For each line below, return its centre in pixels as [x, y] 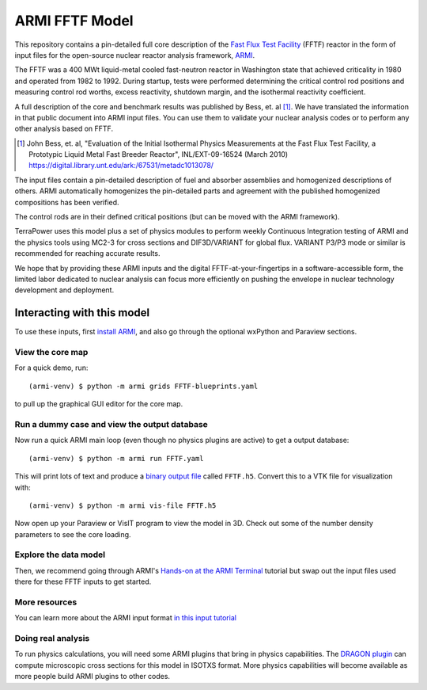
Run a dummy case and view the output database [111, 424]
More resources [46, 602]
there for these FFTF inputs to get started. [83, 581]
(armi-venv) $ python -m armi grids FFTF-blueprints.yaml [144, 386]
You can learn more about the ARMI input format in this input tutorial [126, 618]
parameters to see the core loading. [73, 534]
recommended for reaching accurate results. [87, 254]
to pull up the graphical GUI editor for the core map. [99, 404]
